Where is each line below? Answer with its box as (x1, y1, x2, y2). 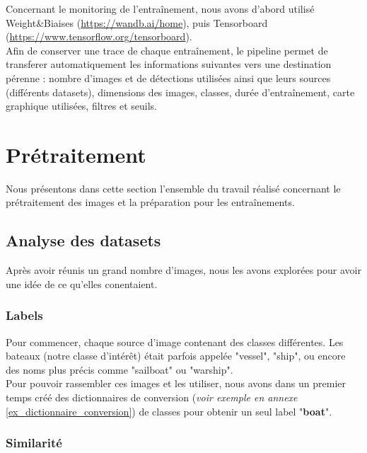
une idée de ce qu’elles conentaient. (6, 276, 158, 291)
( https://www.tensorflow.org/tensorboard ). (6, 29, 192, 44)
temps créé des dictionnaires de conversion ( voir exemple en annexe (6, 390, 298, 405)
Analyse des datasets (6, 229, 161, 251)
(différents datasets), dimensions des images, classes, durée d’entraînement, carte (6, 84, 355, 99)
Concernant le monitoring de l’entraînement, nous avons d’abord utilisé (6, 1, 315, 16)
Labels (6, 306, 43, 324)
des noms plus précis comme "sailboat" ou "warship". (6, 362, 233, 377)
